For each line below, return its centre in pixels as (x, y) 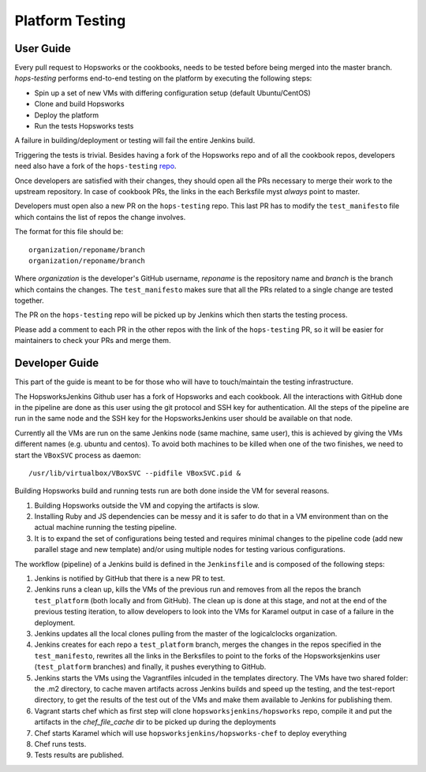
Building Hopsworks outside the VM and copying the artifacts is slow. (147, 505)
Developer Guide (57, 363)
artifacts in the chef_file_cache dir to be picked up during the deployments (155, 722)
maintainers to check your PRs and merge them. (93, 341)
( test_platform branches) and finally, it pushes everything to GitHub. (150, 667)
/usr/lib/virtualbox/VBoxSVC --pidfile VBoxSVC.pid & (135, 473)
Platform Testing (70, 21)
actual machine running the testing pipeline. (106, 528)
